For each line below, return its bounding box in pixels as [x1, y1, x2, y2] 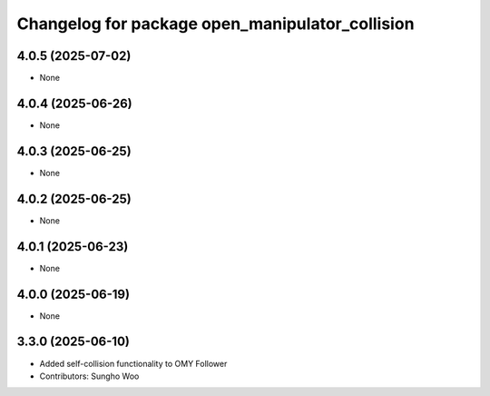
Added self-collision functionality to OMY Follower [39, 358, 228, 369]
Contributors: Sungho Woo [39, 371, 140, 381]
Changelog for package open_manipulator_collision [16, 14, 415, 34]
